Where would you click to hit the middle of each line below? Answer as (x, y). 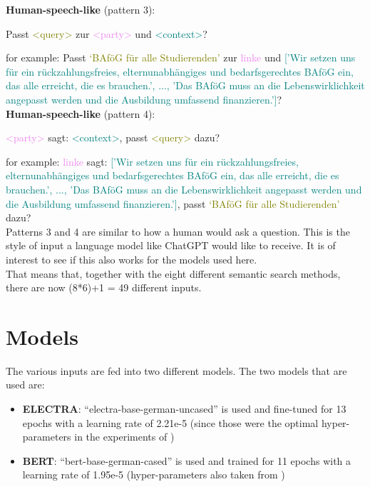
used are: (25, 385)
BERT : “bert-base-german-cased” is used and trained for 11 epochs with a (187, 460)
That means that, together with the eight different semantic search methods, (173, 273)
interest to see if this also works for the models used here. (132, 259)
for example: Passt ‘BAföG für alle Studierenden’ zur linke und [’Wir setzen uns (181, 57)
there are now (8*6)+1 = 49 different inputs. (104, 287)
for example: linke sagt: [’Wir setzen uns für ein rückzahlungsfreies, (152, 161)
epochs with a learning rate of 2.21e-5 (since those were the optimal (170, 422)
